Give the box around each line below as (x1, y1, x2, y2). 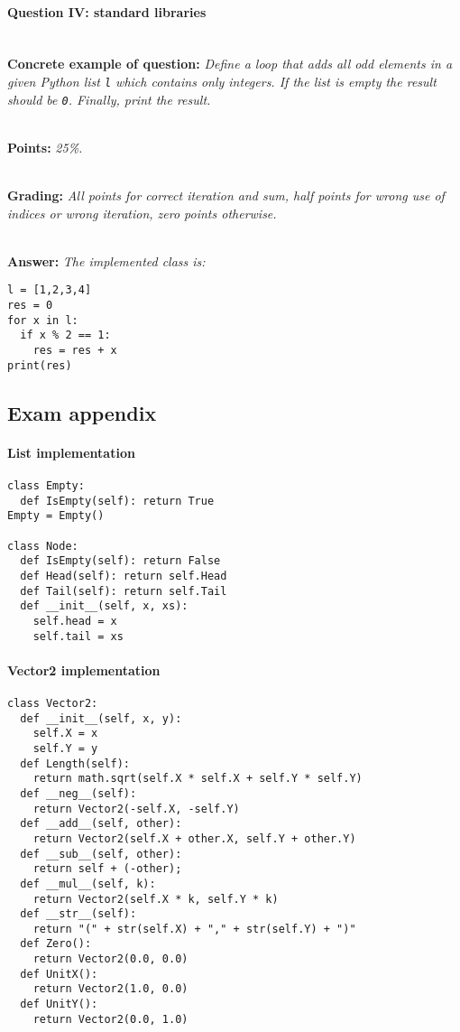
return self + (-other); (32, 862, 182, 876)
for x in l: (7, 313, 78, 327)
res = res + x (32, 344, 117, 358)
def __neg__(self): (20, 786, 137, 800)
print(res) (7, 358, 72, 372)
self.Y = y (32, 741, 98, 755)
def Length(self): (20, 757, 131, 770)
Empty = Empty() (7, 509, 105, 523)
